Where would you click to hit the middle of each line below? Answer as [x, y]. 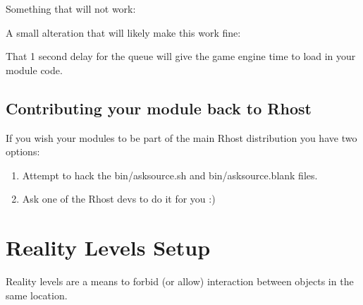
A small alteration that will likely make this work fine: [123, 32]
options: [23, 151]
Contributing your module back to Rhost [159, 108]
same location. [37, 295]
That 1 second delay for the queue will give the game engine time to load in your [181, 56]
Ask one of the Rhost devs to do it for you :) [119, 199]
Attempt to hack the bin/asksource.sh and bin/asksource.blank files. [170, 175]
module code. [34, 70]
